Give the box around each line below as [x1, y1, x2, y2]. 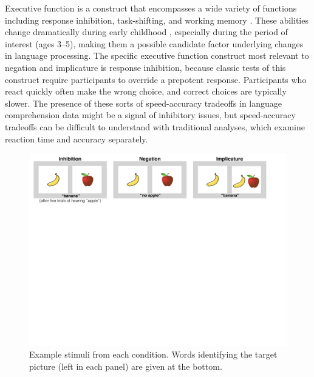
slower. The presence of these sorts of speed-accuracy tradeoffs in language [5, 96, 282, 109]
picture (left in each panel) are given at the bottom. [29, 359, 222, 372]
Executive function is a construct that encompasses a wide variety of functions [5, 2, 297, 14]
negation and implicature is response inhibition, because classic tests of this [5, 61, 286, 73]
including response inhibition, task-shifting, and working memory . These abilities [5, 13, 309, 26]
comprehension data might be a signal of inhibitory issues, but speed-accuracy [5, 108, 296, 121]
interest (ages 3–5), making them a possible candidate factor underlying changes [5, 37, 304, 50]
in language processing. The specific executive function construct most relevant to [5, 49, 309, 62]
